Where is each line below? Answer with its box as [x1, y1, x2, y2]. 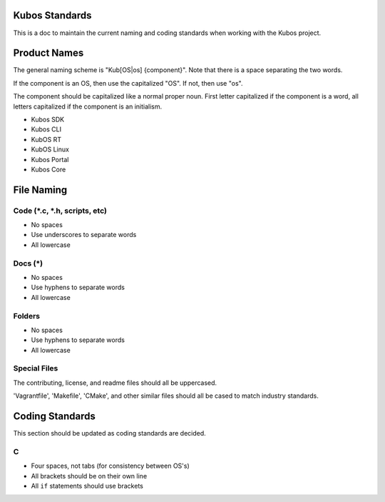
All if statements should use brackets [31, 482, 144, 491]
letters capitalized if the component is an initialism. [13, 102, 163, 111]
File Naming [13, 184, 68, 196]
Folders [13, 311, 41, 321]
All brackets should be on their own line [31, 471, 148, 480]
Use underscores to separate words [31, 231, 137, 239]
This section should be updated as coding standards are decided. [13, 429, 206, 438]
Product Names [13, 47, 84, 59]
